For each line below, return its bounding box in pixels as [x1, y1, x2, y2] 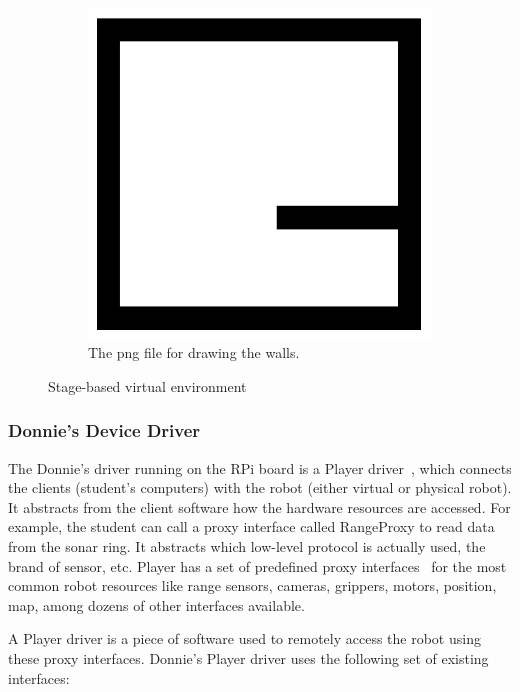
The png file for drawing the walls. [88, 342, 300, 363]
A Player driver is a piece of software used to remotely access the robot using [8, 628, 481, 649]
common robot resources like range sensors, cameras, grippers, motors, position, [8, 575, 497, 596]
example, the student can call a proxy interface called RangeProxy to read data [8, 516, 495, 537]
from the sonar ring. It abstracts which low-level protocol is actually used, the [8, 536, 486, 557]
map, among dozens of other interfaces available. [8, 594, 305, 615]
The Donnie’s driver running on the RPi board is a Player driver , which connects [8, 457, 512, 478]
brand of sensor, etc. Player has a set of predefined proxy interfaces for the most [8, 555, 507, 576]
